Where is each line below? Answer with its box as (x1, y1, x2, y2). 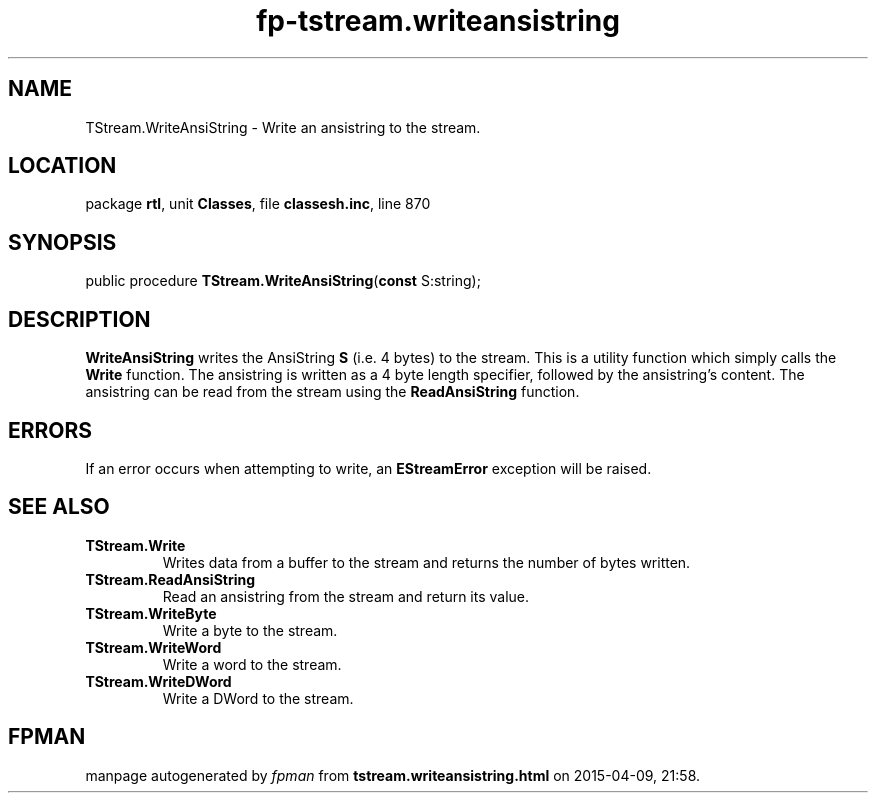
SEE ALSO (8, 494, 110, 520)
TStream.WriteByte (85, 604, 217, 622)
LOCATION (8, 153, 117, 179)
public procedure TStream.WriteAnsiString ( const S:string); (85, 272, 481, 290)
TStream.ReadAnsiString (85, 570, 256, 588)
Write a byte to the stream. (162, 621, 338, 639)
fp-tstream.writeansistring (256, 4, 620, 38)
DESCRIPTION (8, 306, 151, 332)
